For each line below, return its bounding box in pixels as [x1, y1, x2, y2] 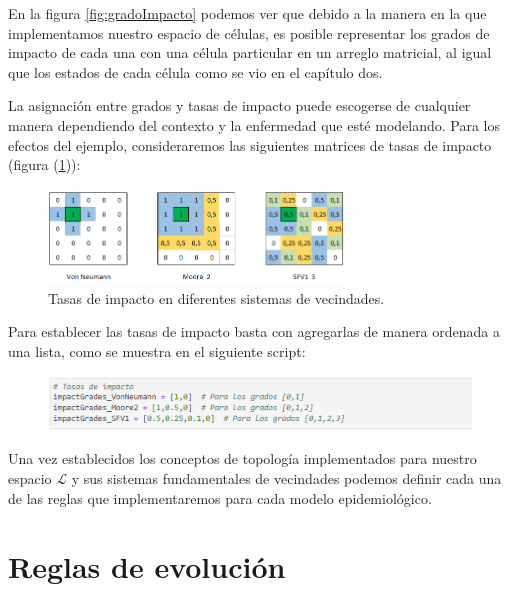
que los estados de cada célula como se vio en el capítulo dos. [8, 61, 383, 82]
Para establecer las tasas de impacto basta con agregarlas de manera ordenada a [8, 321, 500, 342]
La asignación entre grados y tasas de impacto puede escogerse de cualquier [8, 95, 471, 116]
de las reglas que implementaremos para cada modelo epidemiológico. [8, 487, 432, 508]
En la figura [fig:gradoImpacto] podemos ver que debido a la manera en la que [8, 3, 487, 23]
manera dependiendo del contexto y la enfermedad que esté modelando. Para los [8, 114, 501, 135]
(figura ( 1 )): [8, 154, 81, 175]
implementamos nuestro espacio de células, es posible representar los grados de [8, 22, 490, 43]
